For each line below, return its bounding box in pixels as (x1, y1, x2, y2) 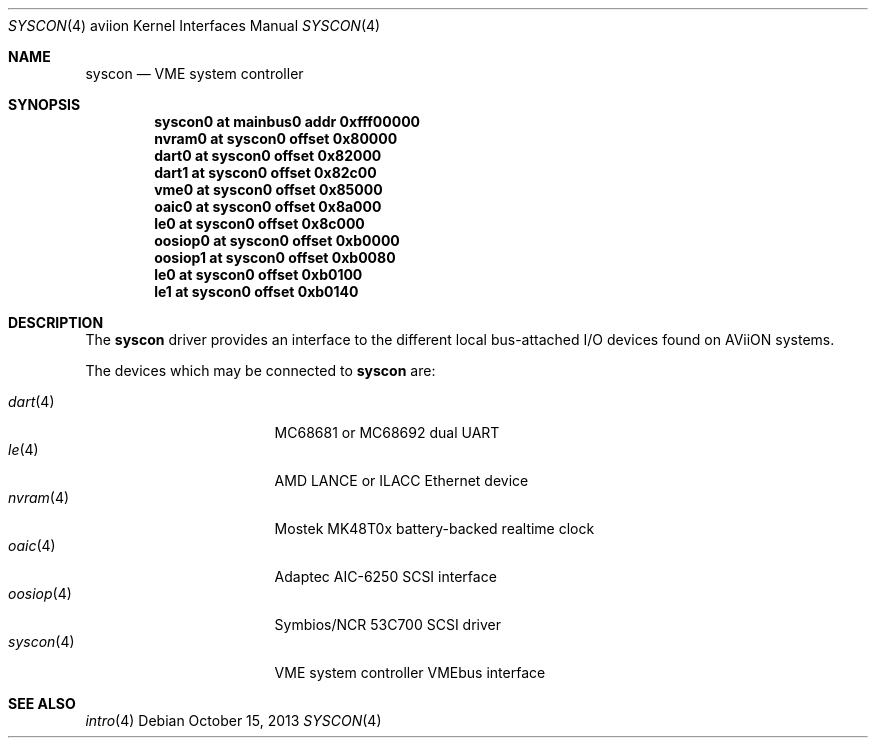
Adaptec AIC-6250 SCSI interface (274, 568, 497, 585)
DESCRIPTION (8, 314, 104, 331)
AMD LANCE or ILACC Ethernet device (274, 472, 529, 489)
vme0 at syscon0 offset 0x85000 (154, 181, 383, 198)
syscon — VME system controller (85, 65, 304, 82)
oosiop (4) (8, 585, 72, 602)
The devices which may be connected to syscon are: (85, 362, 436, 379)
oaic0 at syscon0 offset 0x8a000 (154, 198, 382, 215)
